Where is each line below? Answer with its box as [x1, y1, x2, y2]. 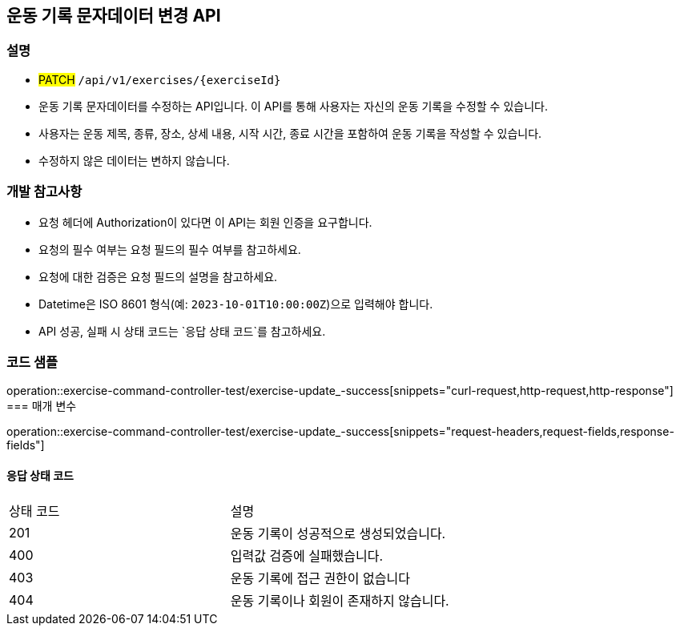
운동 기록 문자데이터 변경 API [6, 6, 221, 26]
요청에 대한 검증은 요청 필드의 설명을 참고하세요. [38, 269, 278, 284]
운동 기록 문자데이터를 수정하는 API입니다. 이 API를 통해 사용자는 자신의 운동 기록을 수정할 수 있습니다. [38, 99, 548, 113]
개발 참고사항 [6, 183, 82, 200]
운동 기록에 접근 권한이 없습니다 [230, 570, 410, 586]
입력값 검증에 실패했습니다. [230, 547, 384, 564]
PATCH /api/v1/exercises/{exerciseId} [38, 72, 281, 87]
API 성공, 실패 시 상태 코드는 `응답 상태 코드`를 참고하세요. [38, 324, 326, 338]
